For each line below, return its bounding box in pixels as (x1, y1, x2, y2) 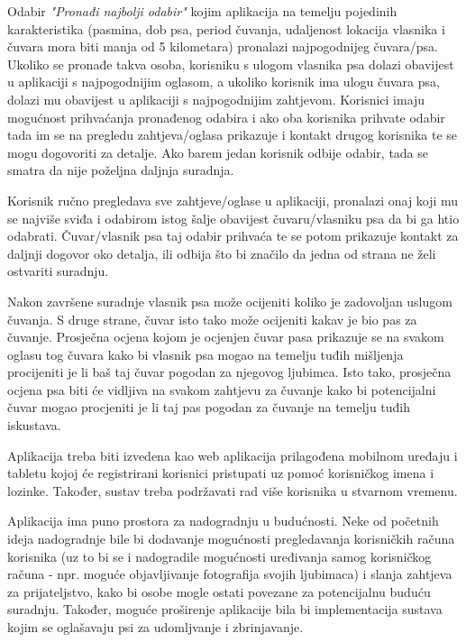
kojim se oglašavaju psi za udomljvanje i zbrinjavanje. (7, 618, 304, 636)
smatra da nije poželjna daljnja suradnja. (7, 160, 234, 179)
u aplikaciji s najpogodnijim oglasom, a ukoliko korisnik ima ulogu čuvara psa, (7, 72, 440, 91)
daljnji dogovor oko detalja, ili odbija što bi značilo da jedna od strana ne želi (7, 243, 436, 262)
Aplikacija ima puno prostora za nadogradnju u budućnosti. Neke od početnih (7, 511, 439, 530)
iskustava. (7, 416, 61, 435)
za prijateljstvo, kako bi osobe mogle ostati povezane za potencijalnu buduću (7, 582, 431, 601)
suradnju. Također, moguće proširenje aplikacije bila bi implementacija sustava (7, 600, 443, 619)
